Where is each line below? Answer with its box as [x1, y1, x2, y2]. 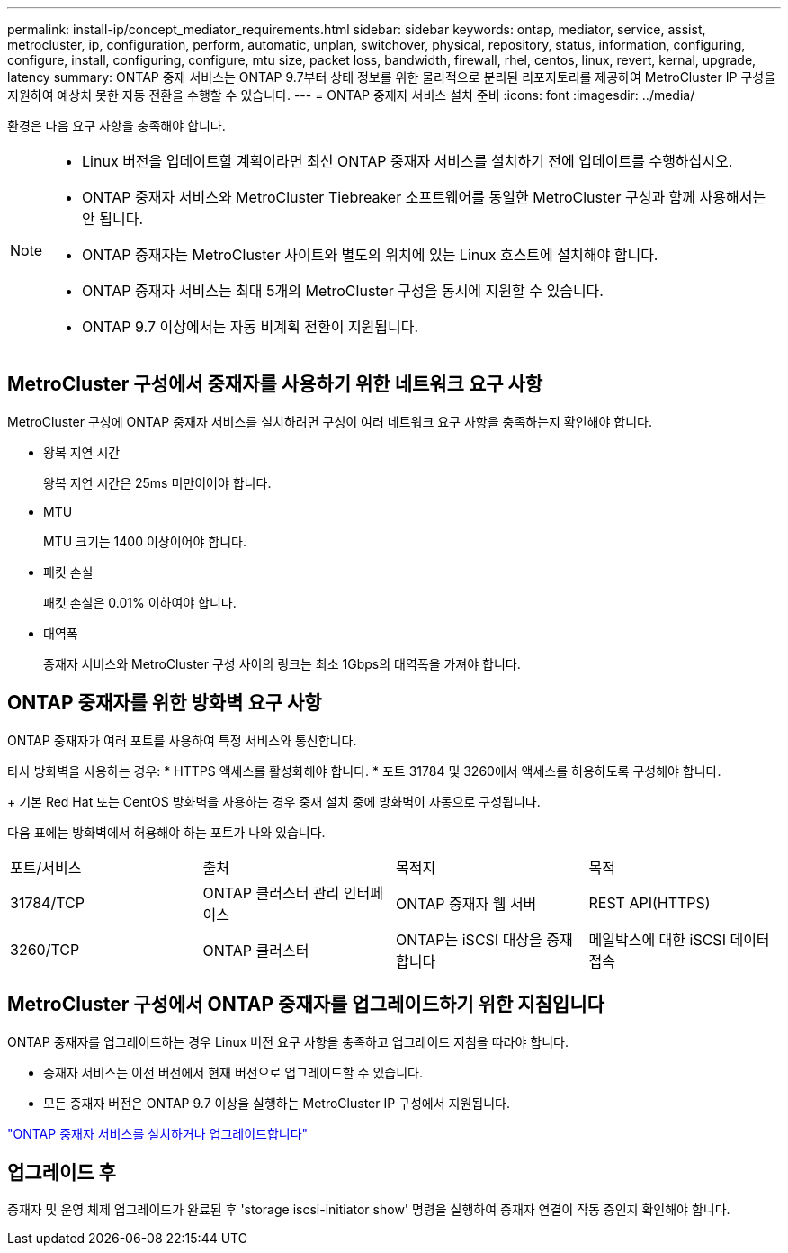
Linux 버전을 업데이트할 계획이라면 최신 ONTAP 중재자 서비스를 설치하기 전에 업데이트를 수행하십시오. [82, 152, 733, 170]
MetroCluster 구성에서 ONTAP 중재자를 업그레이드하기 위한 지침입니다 [7, 993, 604, 1016]
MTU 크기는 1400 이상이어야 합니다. [43, 533, 246, 549]
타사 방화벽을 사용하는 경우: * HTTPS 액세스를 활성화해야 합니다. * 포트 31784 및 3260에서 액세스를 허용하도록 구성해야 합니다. [7, 762, 721, 779]
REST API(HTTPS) [588, 893, 711, 912]
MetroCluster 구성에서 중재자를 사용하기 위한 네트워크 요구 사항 [7, 373, 543, 396]
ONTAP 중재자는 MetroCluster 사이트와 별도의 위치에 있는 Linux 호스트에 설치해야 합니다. [82, 246, 658, 264]
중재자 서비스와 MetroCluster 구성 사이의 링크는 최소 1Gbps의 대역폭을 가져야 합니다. [43, 655, 521, 672]
